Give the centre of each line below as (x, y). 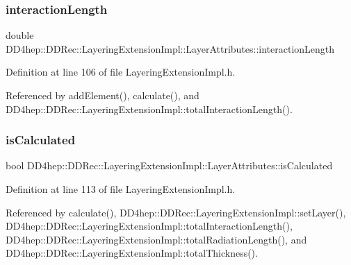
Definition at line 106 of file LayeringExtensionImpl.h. (121, 72)
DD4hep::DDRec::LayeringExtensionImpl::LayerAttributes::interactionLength (170, 48)
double (20, 35)
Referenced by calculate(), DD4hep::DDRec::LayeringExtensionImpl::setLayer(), (176, 212)
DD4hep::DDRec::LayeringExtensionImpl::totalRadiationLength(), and (156, 239)
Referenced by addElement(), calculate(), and (103, 95)
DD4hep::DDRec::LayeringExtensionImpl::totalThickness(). (132, 253)
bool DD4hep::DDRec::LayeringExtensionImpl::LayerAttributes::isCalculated (169, 165)
